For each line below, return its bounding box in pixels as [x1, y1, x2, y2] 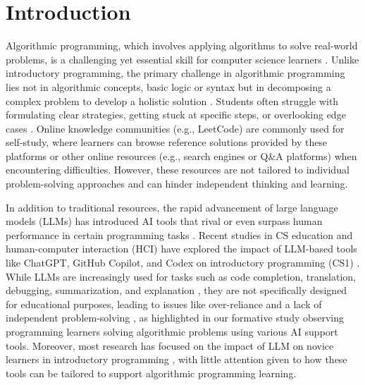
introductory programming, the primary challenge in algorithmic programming [6, 66, 345, 80]
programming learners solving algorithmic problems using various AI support [6, 324, 338, 338]
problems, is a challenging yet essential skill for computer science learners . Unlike [6, 51, 359, 66]
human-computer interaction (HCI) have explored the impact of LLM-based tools [6, 241, 357, 256]
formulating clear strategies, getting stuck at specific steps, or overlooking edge [6, 107, 346, 122]
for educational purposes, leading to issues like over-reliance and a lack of [6, 296, 322, 311]
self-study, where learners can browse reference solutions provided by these [6, 135, 328, 149]
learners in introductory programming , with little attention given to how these [6, 352, 347, 367]
